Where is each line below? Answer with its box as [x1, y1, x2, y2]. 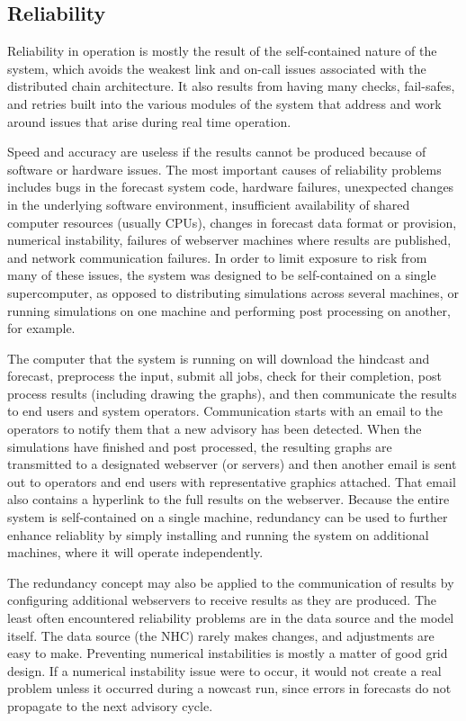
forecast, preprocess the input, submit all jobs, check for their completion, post [7, 366, 442, 385]
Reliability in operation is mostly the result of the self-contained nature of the [7, 41, 437, 60]
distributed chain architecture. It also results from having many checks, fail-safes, [7, 77, 455, 95]
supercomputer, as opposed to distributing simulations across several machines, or [7, 283, 459, 302]
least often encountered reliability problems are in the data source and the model [7, 608, 454, 627]
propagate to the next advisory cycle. [7, 696, 213, 715]
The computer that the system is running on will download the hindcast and [7, 348, 430, 367]
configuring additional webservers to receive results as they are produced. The [7, 590, 437, 609]
